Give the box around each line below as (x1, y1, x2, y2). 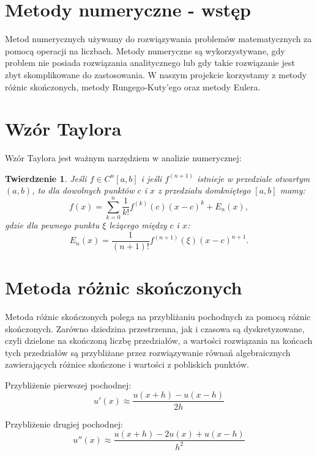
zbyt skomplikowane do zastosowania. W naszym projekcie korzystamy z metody (5, 68, 307, 81)
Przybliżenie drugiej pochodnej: (5, 417, 123, 430)
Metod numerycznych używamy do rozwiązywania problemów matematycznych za (5, 32, 312, 45)
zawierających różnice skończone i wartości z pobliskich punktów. (5, 358, 249, 371)
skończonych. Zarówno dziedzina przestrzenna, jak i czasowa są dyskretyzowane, (5, 322, 305, 335)
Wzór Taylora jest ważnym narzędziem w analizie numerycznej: (5, 151, 242, 164)
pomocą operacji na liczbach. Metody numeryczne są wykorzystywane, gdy (5, 44, 285, 57)
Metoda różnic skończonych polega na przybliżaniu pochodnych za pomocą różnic (5, 310, 311, 322)
